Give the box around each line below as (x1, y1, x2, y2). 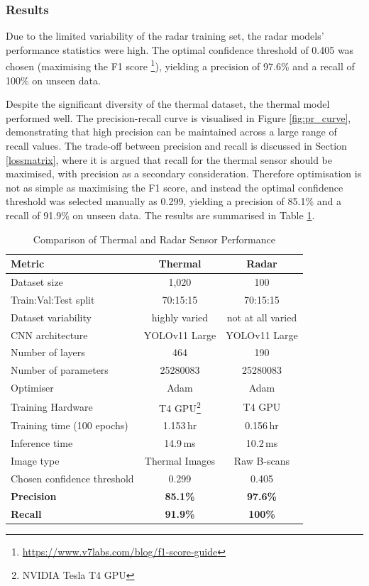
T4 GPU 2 (159, 398, 201, 415)
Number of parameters (11, 363, 109, 377)
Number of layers (11, 345, 85, 360)
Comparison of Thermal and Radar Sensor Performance (33, 231, 275, 246)
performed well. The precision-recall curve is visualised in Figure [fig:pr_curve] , (6, 110, 351, 125)
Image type (11, 453, 60, 468)
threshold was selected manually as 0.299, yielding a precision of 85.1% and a (6, 194, 341, 209)
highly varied (151, 309, 209, 324)
